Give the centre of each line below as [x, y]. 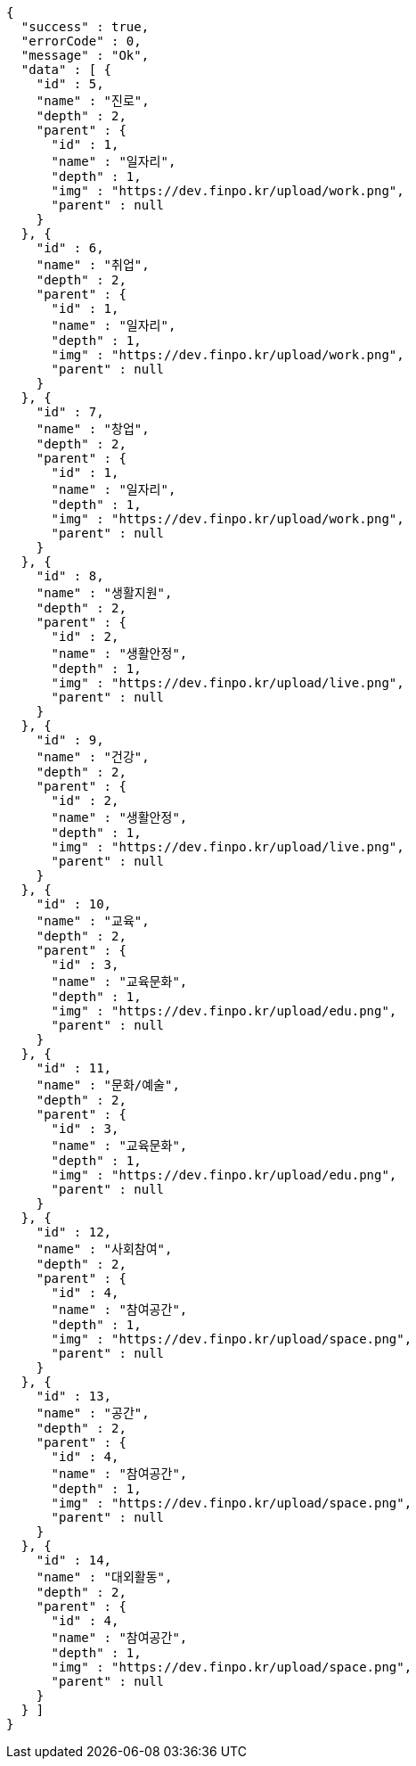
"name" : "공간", [93, 1413]
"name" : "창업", [93, 429]
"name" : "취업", [93, 265]
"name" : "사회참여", [104, 1249]
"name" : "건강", [93, 757]
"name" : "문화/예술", [108, 1085]
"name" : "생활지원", [104, 593]
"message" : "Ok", [85, 55]
